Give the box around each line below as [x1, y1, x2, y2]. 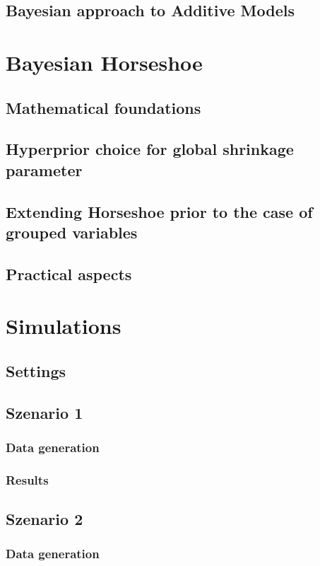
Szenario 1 [6, 401, 83, 423]
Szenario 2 [6, 508, 83, 530]
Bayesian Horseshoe [6, 47, 203, 76]
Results [6, 470, 49, 488]
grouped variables [6, 221, 138, 243]
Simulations [6, 311, 122, 340]
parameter [6, 158, 83, 180]
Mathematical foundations [6, 96, 201, 118]
